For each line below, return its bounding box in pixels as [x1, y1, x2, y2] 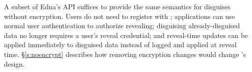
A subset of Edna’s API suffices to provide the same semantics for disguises [4, 1, 230, 11]
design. [4, 58, 25, 69]
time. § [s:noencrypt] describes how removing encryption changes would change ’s [4, 49, 246, 59]
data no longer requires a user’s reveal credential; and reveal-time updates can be [4, 30, 248, 40]
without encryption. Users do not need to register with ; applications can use [4, 11, 235, 21]
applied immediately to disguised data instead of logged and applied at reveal [4, 39, 237, 50]
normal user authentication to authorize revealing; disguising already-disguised [4, 20, 240, 31]
